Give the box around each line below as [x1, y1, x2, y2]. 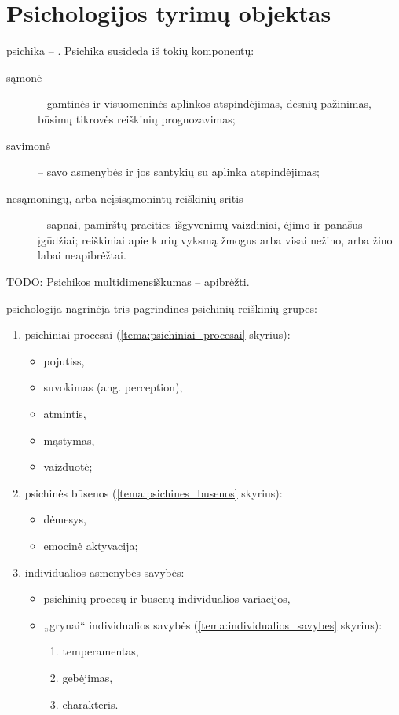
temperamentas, [62, 643, 139, 659]
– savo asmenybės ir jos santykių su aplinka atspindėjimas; [38, 163, 320, 180]
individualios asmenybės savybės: [24, 563, 185, 580]
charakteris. [62, 695, 119, 712]
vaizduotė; [43, 458, 93, 475]
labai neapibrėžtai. [38, 247, 126, 263]
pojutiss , [43, 352, 85, 368]
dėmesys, [43, 511, 86, 527]
